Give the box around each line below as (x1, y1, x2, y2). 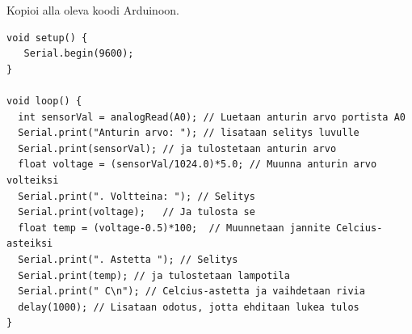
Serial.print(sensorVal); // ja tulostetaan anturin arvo (18, 142, 337, 154)
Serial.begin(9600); (23, 48, 134, 60)
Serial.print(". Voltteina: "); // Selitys (18, 190, 255, 202)
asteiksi (6, 238, 53, 250)
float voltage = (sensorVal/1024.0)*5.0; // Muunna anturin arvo (18, 159, 377, 171)
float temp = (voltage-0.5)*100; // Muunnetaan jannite (18, 222, 330, 234)
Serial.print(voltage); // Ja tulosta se (18, 206, 255, 218)
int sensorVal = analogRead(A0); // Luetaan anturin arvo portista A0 (18, 111, 406, 123)
